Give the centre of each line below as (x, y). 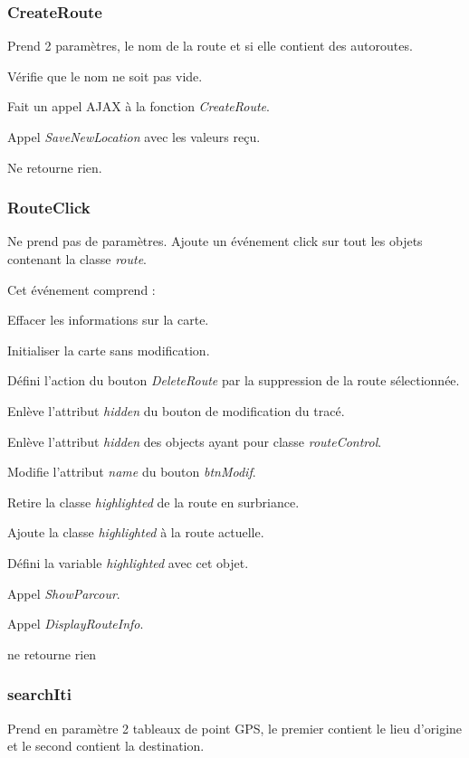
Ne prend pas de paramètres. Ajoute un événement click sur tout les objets (215, 241)
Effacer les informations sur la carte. (108, 320)
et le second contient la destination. (106, 746)
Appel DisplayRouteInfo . (76, 624)
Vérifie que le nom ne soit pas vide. (105, 76)
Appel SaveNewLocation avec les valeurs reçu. (134, 137)
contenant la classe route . (77, 259)
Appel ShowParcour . (64, 593)
